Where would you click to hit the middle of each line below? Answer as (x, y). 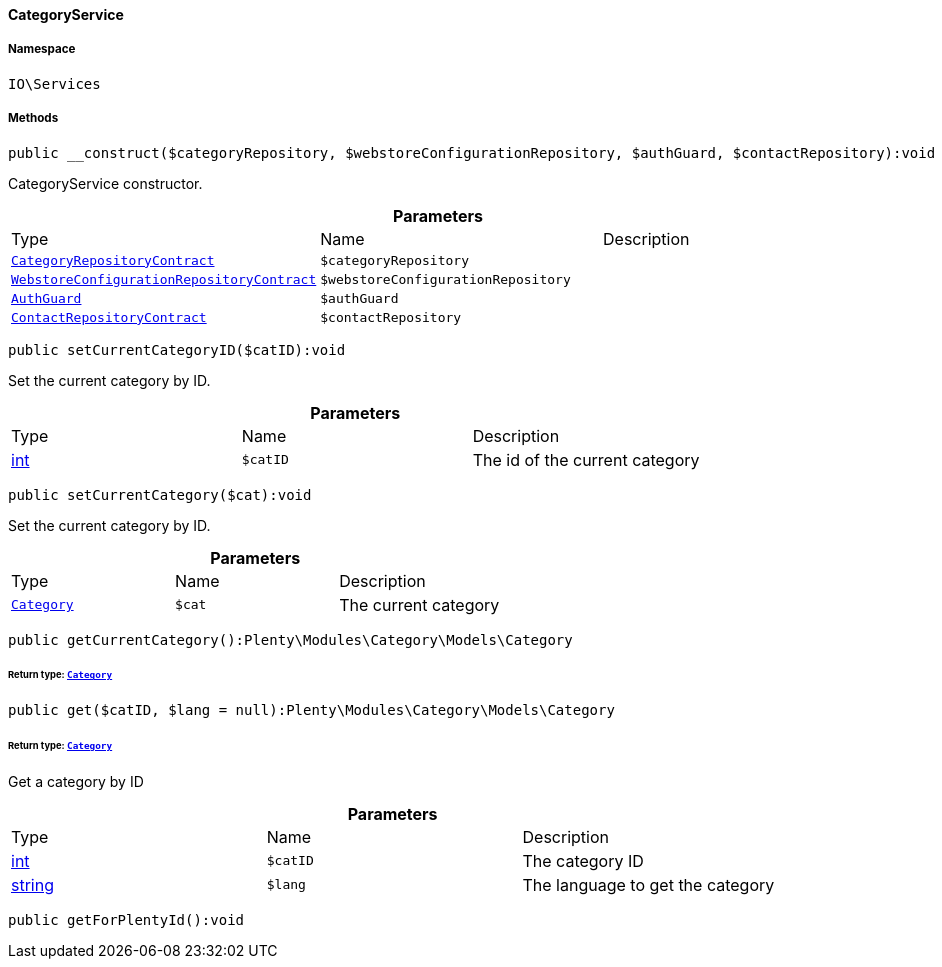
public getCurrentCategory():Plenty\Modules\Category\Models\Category (290, 639)
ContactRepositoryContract (109, 317)
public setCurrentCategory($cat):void (160, 494)
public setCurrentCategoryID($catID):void (177, 349)
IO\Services (54, 83)
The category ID (583, 860)
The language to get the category (648, 884)
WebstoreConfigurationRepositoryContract (164, 279)
